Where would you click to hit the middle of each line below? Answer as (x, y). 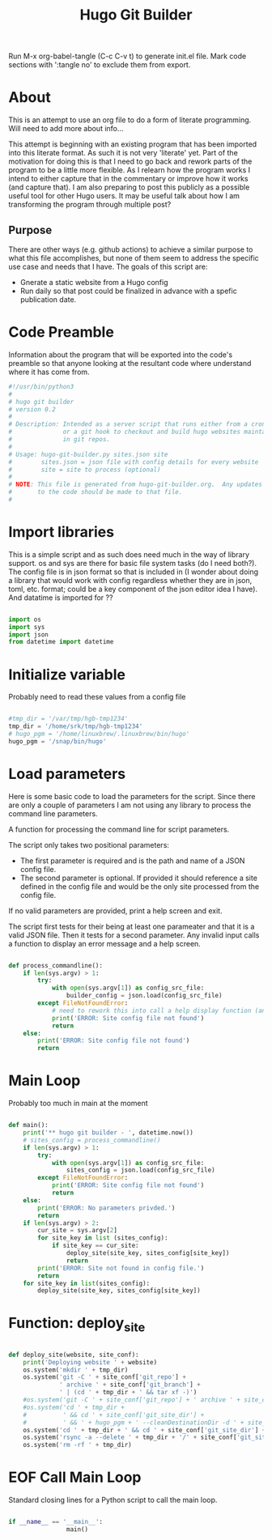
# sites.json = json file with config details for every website (134, 462)
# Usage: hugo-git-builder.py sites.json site (88, 454)
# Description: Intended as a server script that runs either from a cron (137, 424)
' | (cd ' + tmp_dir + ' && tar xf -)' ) (128, 1393)
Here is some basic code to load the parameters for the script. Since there (132, 796)
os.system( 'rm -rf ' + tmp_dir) (77, 1445)
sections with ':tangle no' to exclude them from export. (100, 65)
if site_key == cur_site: (95, 1246)
